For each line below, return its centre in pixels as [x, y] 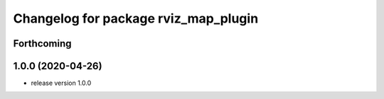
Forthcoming [42, 43]
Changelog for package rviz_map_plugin [136, 18]
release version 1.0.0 [61, 83]
